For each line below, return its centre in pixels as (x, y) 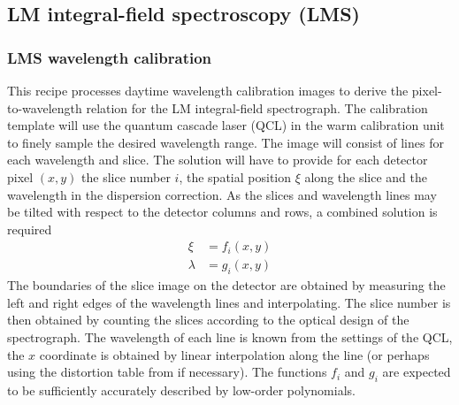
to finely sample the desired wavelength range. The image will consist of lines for (226, 142)
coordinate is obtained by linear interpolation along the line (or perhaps (234, 354)
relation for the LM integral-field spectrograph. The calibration (257, 107)
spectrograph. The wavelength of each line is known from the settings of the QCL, (230, 336)
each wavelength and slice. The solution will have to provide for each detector (218, 160)
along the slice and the (366, 176)
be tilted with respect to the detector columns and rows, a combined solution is (222, 212)
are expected (417, 372)
